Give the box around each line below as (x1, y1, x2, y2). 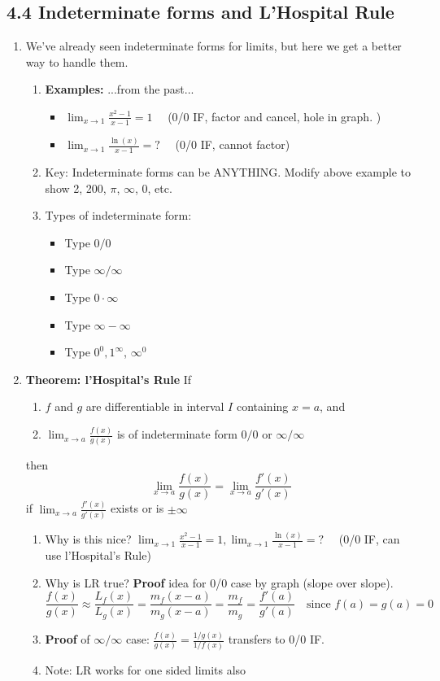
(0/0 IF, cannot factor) (175, 136, 290, 153)
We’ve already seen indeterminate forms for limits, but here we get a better (25, 37, 402, 55)
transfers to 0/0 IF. (228, 631, 325, 648)
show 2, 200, (45, 179, 107, 196)
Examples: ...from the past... (45, 81, 194, 98)
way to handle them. (25, 53, 129, 70)
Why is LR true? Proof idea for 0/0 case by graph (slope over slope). (45, 574, 394, 591)
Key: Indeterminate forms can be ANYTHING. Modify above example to (45, 163, 412, 180)
